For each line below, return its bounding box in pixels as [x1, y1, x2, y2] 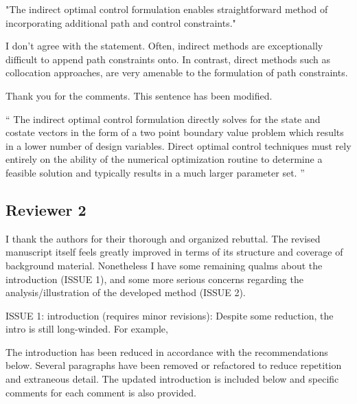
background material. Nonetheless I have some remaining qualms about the [5, 258, 323, 272]
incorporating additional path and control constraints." [5, 15, 236, 30]
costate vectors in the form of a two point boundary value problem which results [5, 125, 344, 139]
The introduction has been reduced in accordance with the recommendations [5, 344, 328, 359]
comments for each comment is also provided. [5, 385, 196, 399]
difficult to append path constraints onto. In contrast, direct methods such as [5, 52, 331, 66]
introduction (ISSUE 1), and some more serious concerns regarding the [5, 271, 303, 286]
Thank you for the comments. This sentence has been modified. [5, 88, 273, 102]
